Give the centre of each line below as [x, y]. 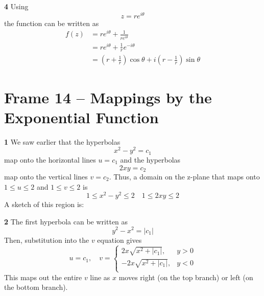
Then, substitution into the [47, 240]
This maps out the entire [43, 277]
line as [100, 277]
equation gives [119, 240]
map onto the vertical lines [46, 176]
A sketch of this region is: [44, 204]
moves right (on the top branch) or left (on [186, 277]
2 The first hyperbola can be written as [66, 221]
